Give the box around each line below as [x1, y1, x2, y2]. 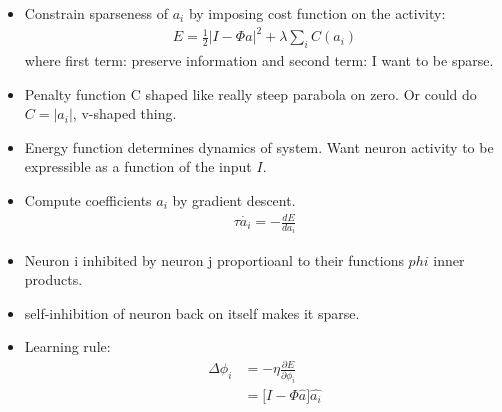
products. [24, 269, 83, 290]
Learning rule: [24, 336, 111, 357]
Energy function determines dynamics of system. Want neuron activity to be [24, 136, 494, 157]
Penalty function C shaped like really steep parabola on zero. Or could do [24, 83, 477, 104]
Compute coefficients [24, 189, 152, 210]
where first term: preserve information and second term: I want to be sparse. [24, 49, 494, 70]
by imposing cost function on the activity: [188, 3, 446, 23]
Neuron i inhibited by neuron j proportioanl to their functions [24, 249, 404, 270]
